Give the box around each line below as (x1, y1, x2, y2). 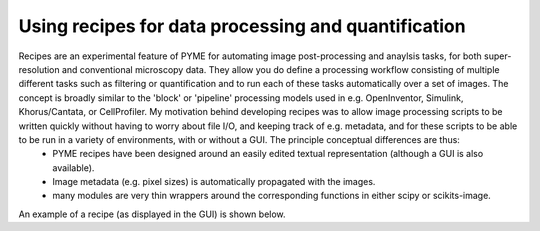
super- (483, 50, 512, 62)
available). (52, 161, 95, 174)
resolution (18, 63, 60, 75)
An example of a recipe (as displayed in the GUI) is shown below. (18, 208, 286, 220)
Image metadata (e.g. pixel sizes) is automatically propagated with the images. (52, 176, 376, 188)
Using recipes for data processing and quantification (18, 15, 466, 37)
